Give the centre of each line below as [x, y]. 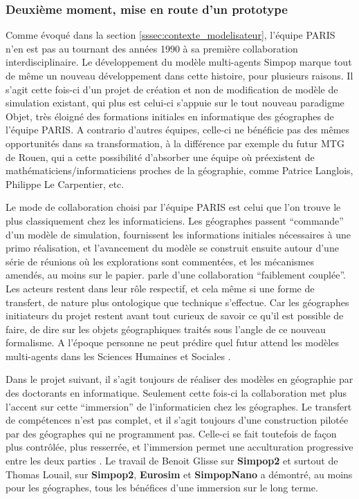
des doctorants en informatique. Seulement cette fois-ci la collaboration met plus [176, 393]
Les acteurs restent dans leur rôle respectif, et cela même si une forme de [160, 288]
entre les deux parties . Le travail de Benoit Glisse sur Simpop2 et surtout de [172, 461]
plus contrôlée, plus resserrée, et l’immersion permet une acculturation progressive [179, 447]
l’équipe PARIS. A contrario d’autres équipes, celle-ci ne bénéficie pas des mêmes [178, 130]
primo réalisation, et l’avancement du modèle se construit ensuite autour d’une [172, 248]
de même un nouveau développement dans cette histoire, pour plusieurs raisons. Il [179, 75]
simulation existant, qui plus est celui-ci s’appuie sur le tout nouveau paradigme [175, 103]
